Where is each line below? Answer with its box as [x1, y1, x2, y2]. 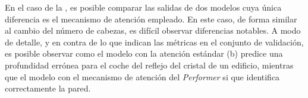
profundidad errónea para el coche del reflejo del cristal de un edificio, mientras [5, 58, 294, 71]
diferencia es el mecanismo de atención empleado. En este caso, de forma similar [5, 12, 297, 25]
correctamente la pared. [5, 82, 91, 94]
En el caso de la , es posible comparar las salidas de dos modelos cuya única [5, 1, 282, 13]
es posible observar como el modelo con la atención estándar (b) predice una [5, 47, 283, 60]
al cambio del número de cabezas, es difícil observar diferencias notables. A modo [5, 24, 301, 37]
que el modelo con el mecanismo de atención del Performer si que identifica [5, 70, 280, 83]
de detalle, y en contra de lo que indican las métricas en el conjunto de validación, [5, 35, 304, 48]
